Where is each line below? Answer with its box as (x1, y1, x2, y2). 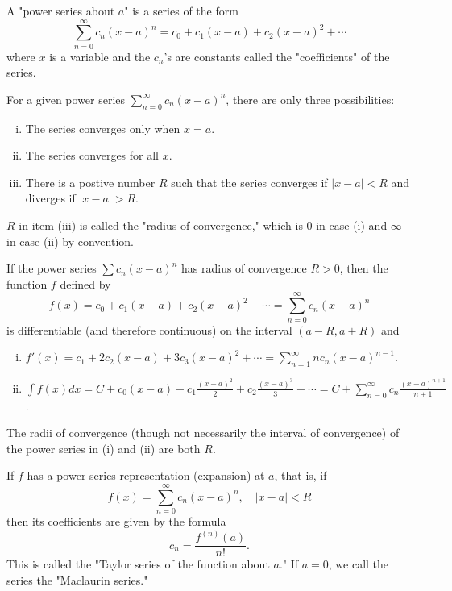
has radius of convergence (181, 260, 307, 277)
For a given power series (6, 90, 126, 107)
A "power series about (6, 2, 115, 19)
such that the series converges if (171, 173, 328, 190)
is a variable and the (49, 48, 151, 65)
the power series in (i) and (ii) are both (6, 439, 201, 456)
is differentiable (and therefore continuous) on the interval (6, 321, 292, 338)
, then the (339, 260, 388, 277)
